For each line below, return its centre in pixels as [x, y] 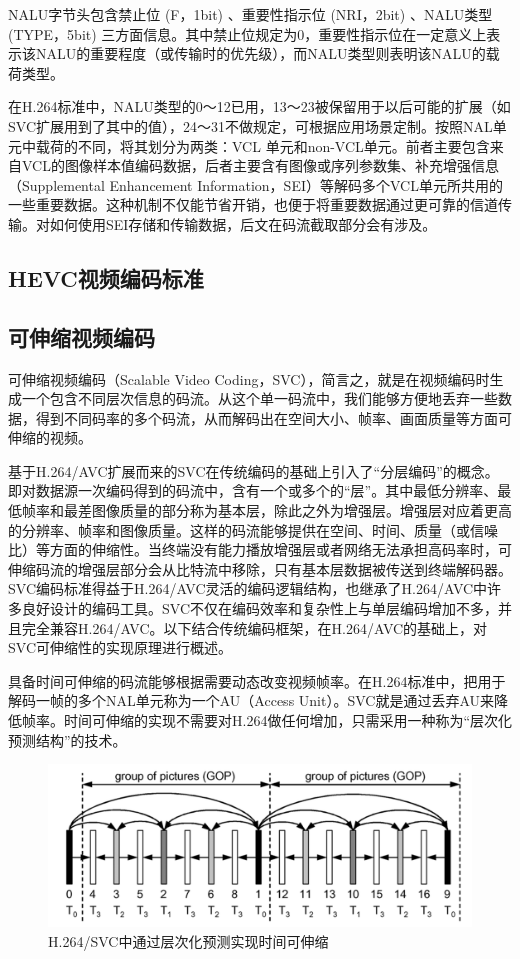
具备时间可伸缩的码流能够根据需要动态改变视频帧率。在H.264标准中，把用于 [257, 680]
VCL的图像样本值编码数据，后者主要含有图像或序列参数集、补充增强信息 [260, 165]
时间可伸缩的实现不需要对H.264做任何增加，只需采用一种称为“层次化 [287, 720]
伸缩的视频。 [50, 437]
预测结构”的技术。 [67, 739]
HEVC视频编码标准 [106, 277]
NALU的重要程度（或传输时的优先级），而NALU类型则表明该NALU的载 [267, 53]
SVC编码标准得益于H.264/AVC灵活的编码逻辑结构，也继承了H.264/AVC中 [248, 588]
